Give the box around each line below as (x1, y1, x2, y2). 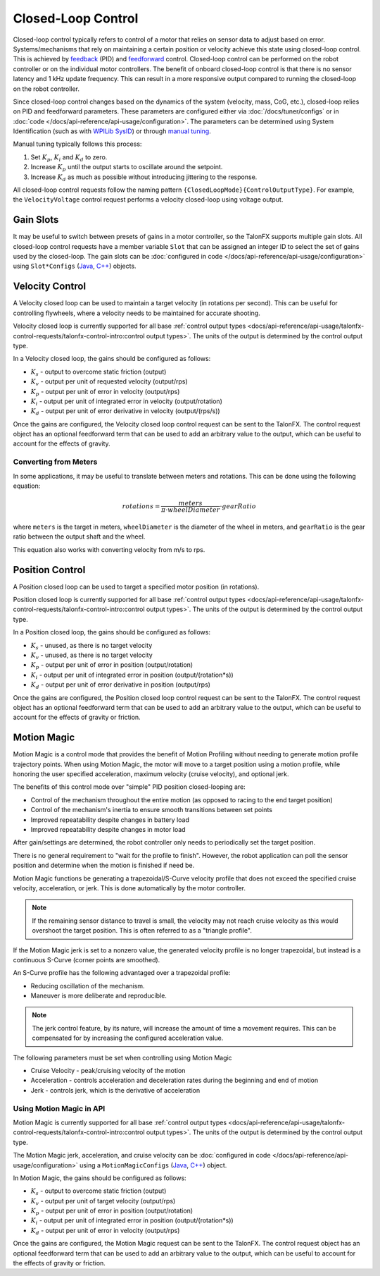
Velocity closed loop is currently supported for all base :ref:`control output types (13, 321, 246, 331)
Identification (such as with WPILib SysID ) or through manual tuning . (13, 127, 211, 135)
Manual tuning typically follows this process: (13, 140, 142, 148)
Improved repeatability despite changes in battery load (30, 815, 189, 824)
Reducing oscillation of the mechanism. (30, 981, 145, 990)
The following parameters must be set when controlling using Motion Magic (13, 1053, 232, 1062)
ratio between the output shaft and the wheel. (13, 532, 146, 541)
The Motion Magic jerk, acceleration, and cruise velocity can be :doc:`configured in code (13, 1151, 271, 1160)
